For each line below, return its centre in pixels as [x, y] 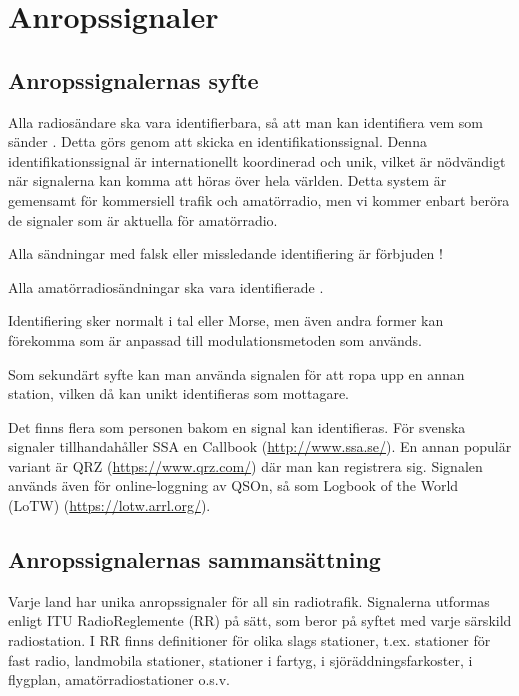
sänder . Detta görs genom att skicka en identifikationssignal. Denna [217, 141]
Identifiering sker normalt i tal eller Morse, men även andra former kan [226, 320]
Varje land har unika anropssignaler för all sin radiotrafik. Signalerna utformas [249, 600]
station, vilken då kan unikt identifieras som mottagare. [178, 393]
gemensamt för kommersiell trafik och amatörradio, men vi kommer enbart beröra [259, 199]
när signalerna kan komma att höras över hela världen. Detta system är [227, 180]
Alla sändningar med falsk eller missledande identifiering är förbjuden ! [225, 253]
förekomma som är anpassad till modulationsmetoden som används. [215, 339]
